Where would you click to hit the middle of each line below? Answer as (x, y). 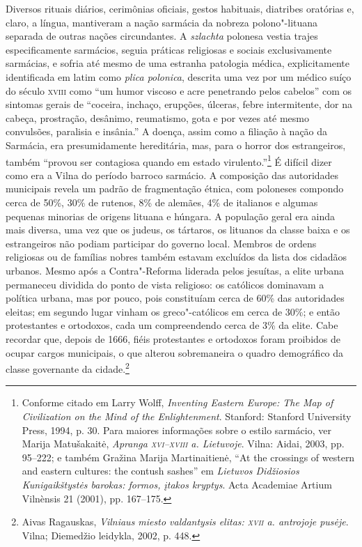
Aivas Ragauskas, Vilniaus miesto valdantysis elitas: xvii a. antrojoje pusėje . (185, 522)
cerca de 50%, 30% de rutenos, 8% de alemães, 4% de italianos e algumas (162, 202)
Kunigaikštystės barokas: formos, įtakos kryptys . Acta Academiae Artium (177, 484)
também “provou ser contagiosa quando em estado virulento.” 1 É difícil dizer (169, 160)
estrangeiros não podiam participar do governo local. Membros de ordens (161, 243)
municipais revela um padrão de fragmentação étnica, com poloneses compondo (175, 188)
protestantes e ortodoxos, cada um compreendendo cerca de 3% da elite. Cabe (172, 325)
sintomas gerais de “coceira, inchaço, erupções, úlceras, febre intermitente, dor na (179, 104)
